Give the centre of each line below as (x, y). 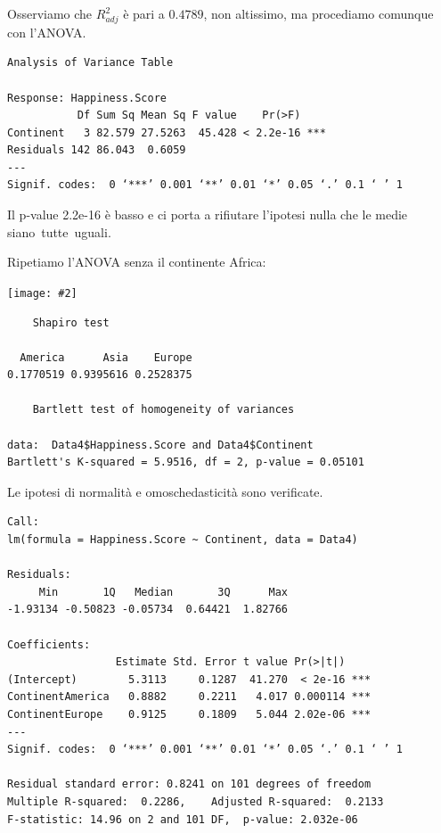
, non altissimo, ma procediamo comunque (318, 13)
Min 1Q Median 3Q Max (163, 592)
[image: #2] (42, 293)
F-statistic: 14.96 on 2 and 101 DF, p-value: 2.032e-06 (183, 819)
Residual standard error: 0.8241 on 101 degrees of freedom (189, 784)
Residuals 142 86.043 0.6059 (97, 150)
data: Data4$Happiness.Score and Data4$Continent (160, 445)
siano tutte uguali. (59, 231)
